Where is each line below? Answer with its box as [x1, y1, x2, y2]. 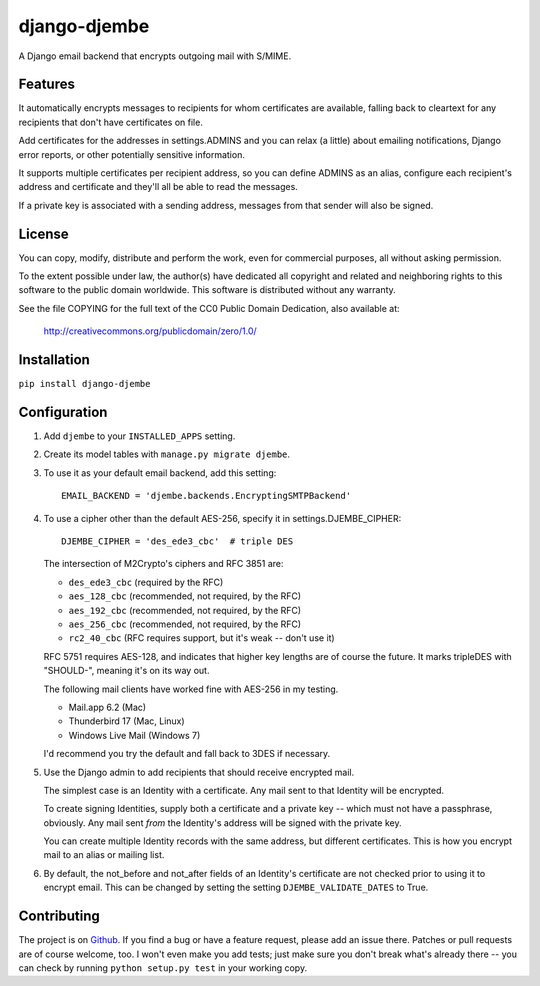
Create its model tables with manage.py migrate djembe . [43, 448, 290, 460]
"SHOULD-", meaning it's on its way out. [43, 665, 210, 677]
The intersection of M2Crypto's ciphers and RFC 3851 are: [43, 558, 284, 570]
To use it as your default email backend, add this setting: [43, 466, 277, 479]
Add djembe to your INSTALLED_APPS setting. [43, 430, 236, 442]
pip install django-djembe [18, 378, 151, 390]
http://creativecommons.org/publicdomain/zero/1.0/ [43, 325, 257, 337]
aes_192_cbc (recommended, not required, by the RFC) [68, 604, 302, 616]
